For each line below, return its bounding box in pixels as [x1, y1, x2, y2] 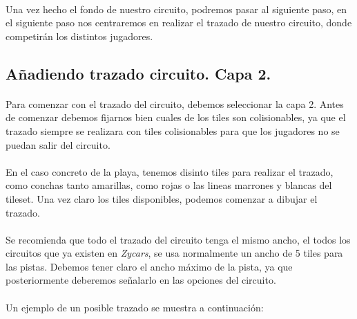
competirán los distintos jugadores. [6, 28, 153, 43]
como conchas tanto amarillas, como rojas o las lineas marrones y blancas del [6, 178, 332, 192]
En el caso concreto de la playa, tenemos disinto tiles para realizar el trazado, [6, 164, 334, 179]
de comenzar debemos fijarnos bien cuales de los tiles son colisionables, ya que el [6, 110, 346, 125]
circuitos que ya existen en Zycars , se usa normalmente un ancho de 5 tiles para [6, 246, 343, 260]
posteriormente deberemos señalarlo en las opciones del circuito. [6, 273, 276, 287]
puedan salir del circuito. [6, 137, 110, 152]
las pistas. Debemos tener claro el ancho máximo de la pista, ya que [6, 259, 293, 273]
